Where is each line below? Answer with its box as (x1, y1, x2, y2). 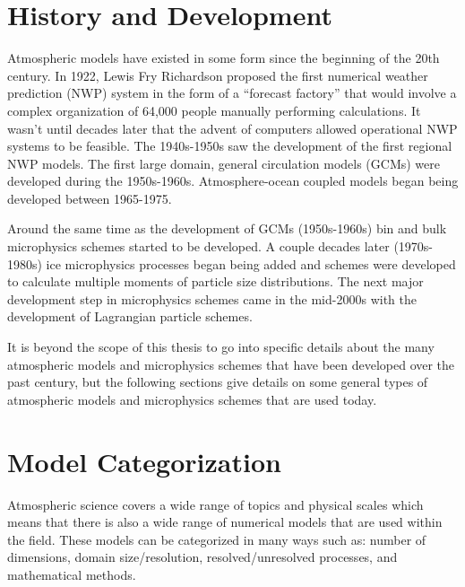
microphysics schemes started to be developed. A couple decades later (7, 237, 390, 256)
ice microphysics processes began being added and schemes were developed (46, 254, 456, 273)
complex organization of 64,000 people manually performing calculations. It (7, 101, 421, 119)
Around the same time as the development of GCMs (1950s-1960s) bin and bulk (7, 219, 447, 238)
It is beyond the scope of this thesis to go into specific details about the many (7, 337, 435, 356)
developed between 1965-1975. (7, 188, 172, 207)
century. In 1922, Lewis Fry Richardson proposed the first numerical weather (7, 66, 428, 84)
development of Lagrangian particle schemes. (7, 307, 253, 326)
